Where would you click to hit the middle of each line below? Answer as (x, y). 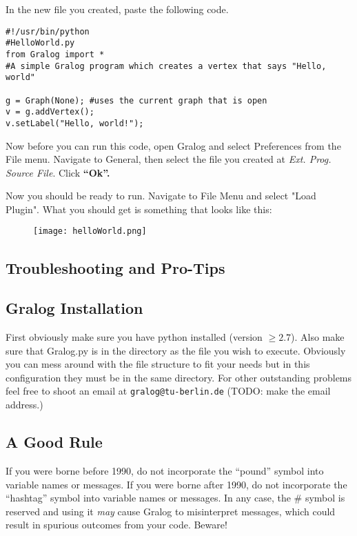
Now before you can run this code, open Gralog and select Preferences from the (173, 145)
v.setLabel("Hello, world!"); (75, 123)
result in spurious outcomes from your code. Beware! (116, 525)
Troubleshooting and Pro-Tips (115, 267)
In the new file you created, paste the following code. (117, 9)
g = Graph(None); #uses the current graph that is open (136, 100)
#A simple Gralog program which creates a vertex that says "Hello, (166, 66)
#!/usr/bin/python (48, 31)
